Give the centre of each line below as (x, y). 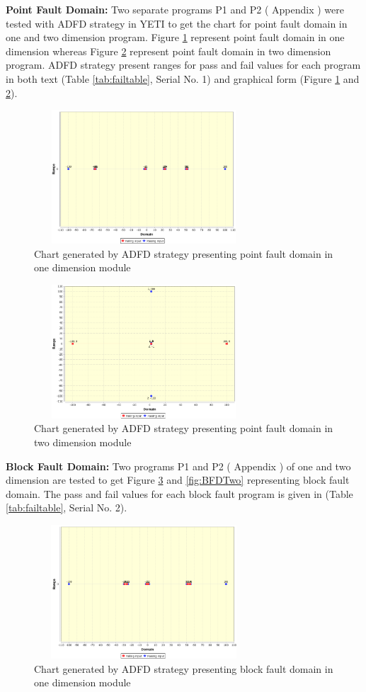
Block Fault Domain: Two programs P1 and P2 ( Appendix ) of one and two (178, 466)
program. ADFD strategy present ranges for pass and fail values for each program (183, 65)
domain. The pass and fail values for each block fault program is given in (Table (179, 493)
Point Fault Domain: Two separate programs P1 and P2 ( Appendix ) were (175, 9)
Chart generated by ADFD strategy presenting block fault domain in (184, 668)
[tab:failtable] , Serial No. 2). (67, 507)
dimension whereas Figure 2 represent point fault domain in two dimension (168, 51)
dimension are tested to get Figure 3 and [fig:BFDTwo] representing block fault (178, 480)
